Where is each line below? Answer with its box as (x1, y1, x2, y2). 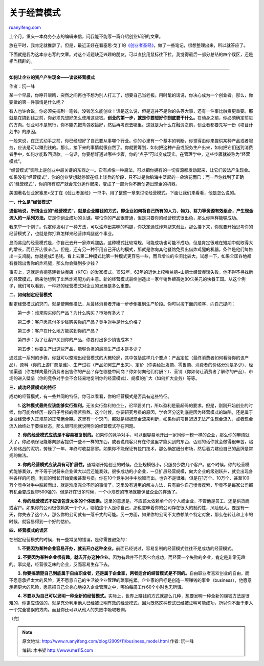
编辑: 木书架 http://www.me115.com (22, 647, 93, 653)
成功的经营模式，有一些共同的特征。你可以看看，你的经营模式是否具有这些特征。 (9, 393, 172, 399)
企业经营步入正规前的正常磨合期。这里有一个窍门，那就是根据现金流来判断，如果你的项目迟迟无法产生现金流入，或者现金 (9, 416, 253, 422)
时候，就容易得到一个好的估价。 (9, 518, 73, 524)
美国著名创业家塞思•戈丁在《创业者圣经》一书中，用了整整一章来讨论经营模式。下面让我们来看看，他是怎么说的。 (9, 190, 239, 196)
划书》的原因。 (9, 129, 39, 135)
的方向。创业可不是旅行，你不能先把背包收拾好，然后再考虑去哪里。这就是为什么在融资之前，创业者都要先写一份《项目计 (9, 121, 253, 127)
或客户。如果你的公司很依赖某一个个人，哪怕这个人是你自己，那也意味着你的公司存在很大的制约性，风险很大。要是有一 (9, 504, 249, 510)
